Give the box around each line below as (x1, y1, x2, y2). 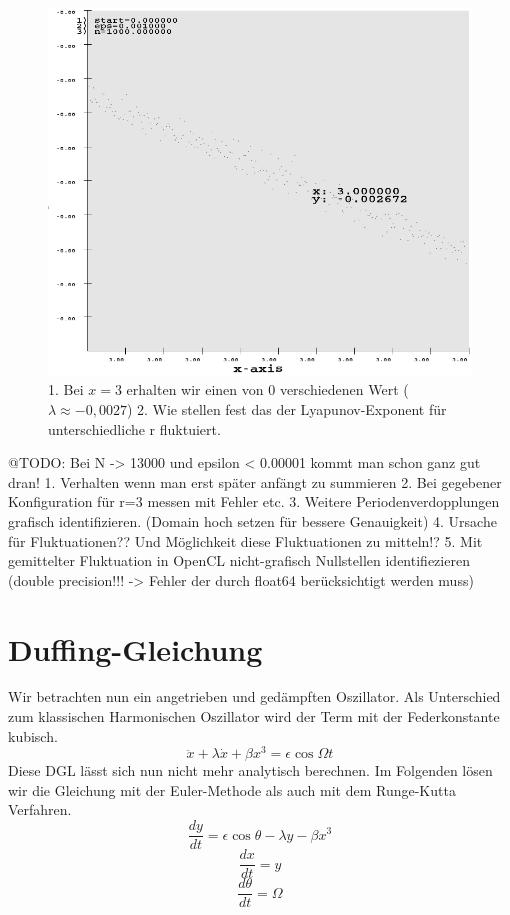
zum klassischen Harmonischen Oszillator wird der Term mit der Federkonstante (8, 706, 500, 727)
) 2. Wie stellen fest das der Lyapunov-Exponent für (126, 398, 447, 419)
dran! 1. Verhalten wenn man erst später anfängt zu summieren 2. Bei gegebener (8, 471, 502, 492)
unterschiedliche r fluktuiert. (48, 418, 221, 439)
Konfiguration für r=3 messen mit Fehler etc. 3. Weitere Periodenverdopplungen (8, 491, 500, 512)
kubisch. (8, 725, 58, 746)
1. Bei (48, 379, 84, 400)
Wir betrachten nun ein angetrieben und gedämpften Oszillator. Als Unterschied (8, 686, 501, 707)
